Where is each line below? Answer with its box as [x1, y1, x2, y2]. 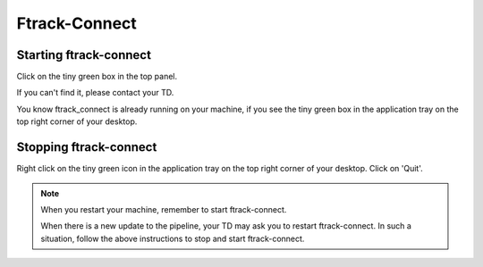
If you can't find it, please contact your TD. [16, 88, 174, 98]
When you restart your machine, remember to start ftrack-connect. [40, 204, 287, 214]
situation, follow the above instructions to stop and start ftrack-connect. [40, 233, 305, 244]
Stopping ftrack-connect [16, 139, 157, 155]
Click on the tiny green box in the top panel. [16, 71, 178, 82]
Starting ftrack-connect [16, 47, 152, 63]
